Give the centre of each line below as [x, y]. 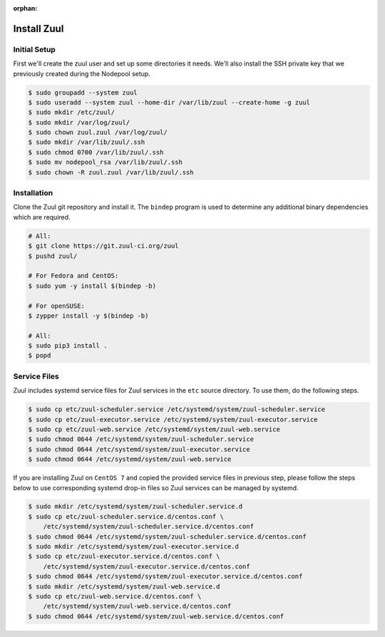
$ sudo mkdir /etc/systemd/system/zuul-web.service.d [124, 586]
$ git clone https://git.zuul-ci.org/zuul [103, 246]
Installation [33, 193]
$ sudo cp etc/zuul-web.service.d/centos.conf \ [115, 596]
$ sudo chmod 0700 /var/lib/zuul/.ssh [96, 152]
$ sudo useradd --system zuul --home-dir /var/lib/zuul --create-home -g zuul [169, 102]
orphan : [25, 8]
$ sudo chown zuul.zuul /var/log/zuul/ [98, 133]
